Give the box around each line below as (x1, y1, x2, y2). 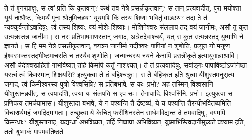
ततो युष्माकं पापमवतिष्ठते (4, 126, 64, 136)
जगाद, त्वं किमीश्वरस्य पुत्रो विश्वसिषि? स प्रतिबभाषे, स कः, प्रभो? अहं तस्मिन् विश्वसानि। (4, 78, 218, 89)
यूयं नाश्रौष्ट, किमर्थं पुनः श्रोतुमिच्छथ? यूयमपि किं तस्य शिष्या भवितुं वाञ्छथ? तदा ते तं (4, 12, 207, 22)
